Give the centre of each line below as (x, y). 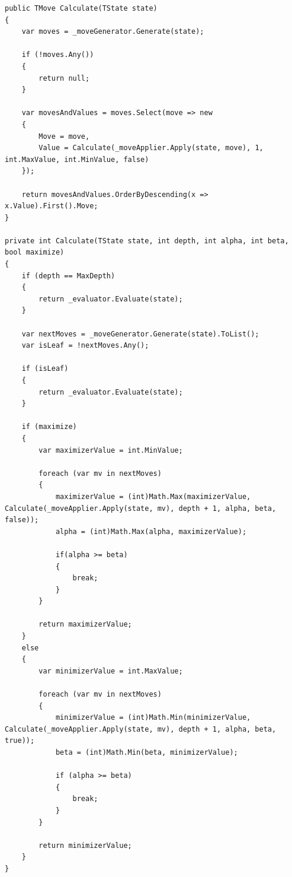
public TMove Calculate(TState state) (81, 8)
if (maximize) (49, 427)
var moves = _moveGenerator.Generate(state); (113, 32)
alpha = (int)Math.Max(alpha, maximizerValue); (151, 531)
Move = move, (64, 136)
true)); (20, 741)
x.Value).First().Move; (52, 206)
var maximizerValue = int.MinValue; (111, 450)
